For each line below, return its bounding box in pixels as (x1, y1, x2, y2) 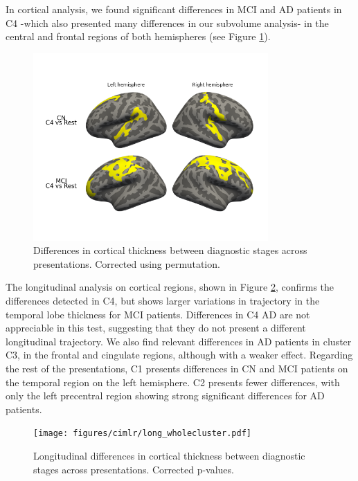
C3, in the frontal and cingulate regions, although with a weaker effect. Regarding (6, 347, 353, 362)
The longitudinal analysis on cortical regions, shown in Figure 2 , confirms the (6, 280, 334, 294)
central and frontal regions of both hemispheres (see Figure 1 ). (6, 29, 271, 44)
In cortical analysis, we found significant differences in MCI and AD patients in (6, 2, 342, 16)
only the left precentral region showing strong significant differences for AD (6, 388, 325, 403)
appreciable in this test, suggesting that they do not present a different (6, 320, 306, 335)
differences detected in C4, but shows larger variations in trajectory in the (6, 293, 320, 307)
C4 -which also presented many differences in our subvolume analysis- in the (6, 15, 329, 30)
